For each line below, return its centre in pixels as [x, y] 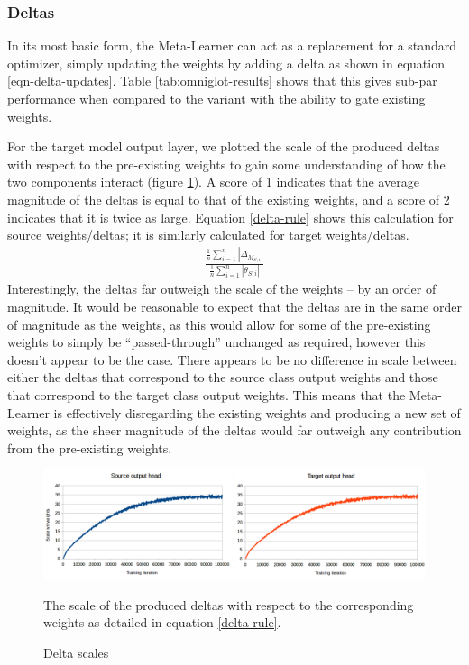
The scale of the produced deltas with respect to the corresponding [229, 604]
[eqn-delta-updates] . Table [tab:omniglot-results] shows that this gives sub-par [222, 81]
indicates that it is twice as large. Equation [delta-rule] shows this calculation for [230, 217]
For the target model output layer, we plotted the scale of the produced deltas [224, 146]
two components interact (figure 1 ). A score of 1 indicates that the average [213, 182]
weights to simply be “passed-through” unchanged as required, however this [216, 342]
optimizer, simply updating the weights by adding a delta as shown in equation [226, 63]
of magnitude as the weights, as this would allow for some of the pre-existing [219, 324]
